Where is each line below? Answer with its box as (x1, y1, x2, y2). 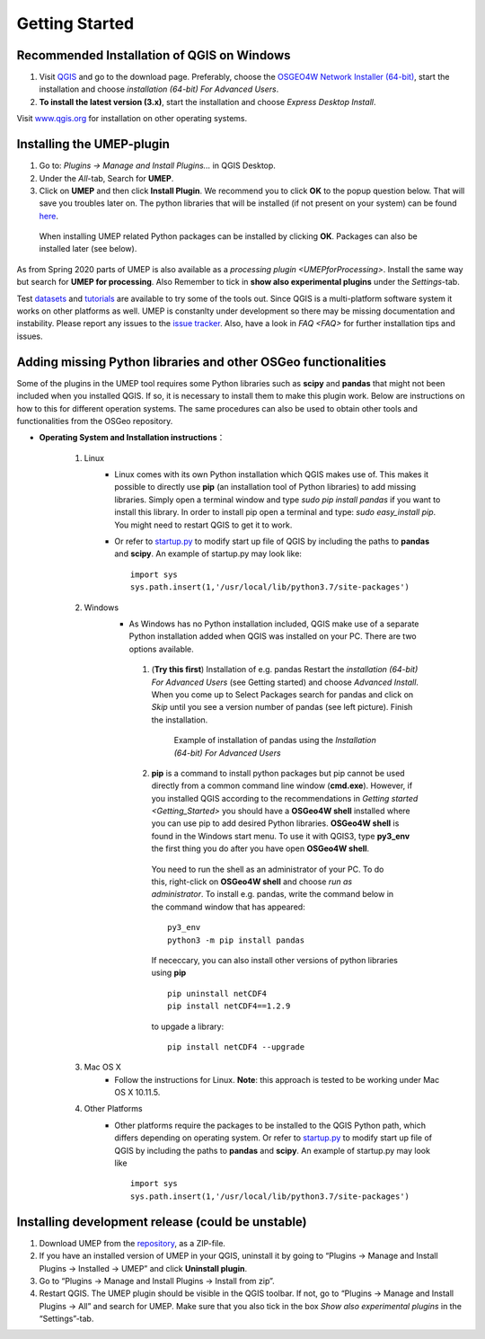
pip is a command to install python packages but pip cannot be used (151, 767, 405, 778)
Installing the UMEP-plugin (16, 137, 171, 152)
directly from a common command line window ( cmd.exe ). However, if (151, 780, 413, 791)
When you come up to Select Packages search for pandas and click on (151, 688, 414, 700)
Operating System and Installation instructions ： (39, 432, 225, 443)
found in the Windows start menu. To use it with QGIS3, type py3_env (151, 830, 410, 841)
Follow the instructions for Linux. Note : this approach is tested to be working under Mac (114, 1074, 440, 1085)
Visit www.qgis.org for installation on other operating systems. (16, 113, 248, 124)
